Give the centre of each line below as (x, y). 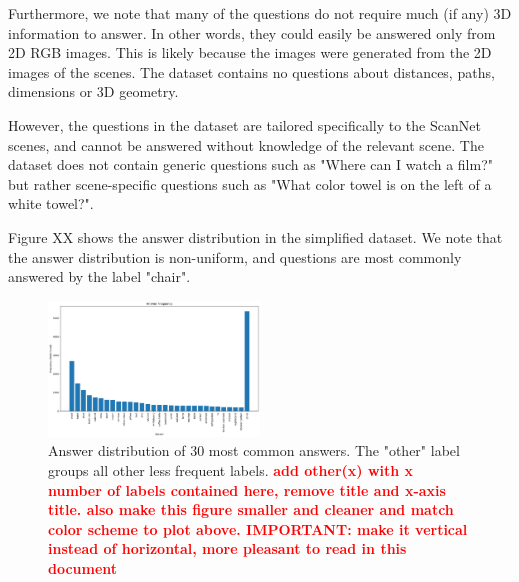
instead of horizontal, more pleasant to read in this (227, 548)
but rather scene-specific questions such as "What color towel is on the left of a (250, 183)
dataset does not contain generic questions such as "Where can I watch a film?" (251, 164)
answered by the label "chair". (99, 276)
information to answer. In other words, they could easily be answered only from (252, 32)
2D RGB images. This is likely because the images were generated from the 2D (250, 52)
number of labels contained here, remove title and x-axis (247, 489)
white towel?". (51, 203)
